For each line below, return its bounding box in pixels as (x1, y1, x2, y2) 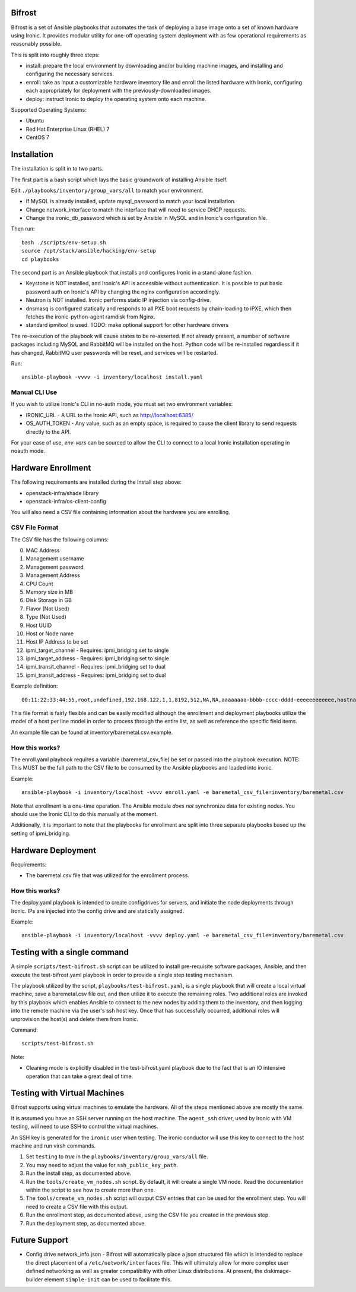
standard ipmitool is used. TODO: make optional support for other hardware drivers (26, 322, 229, 329)
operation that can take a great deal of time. (26, 1073, 133, 1080)
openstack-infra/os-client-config (26, 498, 106, 505)
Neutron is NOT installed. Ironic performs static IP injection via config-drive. (26, 297, 211, 304)
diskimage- (263, 1268, 292, 1275)
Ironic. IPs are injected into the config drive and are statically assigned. (11, 907, 185, 915)
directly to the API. (26, 428, 71, 435)
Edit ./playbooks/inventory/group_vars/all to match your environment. (11, 187, 204, 194)
